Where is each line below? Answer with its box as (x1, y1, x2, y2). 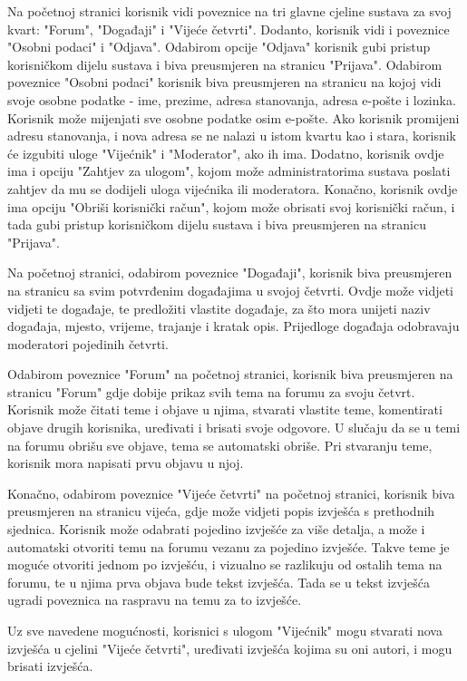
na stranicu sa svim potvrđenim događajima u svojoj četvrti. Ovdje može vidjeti (7, 280, 454, 299)
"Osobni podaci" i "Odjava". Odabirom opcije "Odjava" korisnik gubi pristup (7, 37, 431, 56)
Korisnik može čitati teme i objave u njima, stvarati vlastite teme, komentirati (7, 400, 443, 419)
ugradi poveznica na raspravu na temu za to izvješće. (7, 590, 302, 609)
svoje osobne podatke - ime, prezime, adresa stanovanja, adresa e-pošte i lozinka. (7, 90, 456, 109)
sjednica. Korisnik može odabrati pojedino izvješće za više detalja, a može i (7, 520, 425, 539)
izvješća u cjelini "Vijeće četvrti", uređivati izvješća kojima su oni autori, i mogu (7, 638, 452, 657)
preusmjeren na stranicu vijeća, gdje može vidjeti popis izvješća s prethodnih (7, 501, 435, 520)
